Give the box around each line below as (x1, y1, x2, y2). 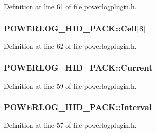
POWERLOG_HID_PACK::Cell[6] (4, 22, 146, 34)
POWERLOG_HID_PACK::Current (4, 61, 153, 74)
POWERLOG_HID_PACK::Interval (4, 101, 152, 113)
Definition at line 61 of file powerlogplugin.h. (4, 1, 137, 11)
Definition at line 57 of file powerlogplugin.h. (4, 120, 137, 130)
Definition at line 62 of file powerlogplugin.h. (4, 41, 137, 51)
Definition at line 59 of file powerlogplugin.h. (4, 80, 137, 90)
